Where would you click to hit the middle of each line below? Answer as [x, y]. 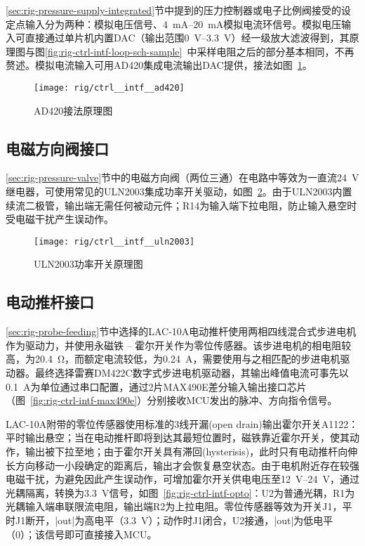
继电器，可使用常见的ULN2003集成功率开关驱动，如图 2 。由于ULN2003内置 [179, 191]
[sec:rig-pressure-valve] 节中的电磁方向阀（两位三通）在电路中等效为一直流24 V [182, 177]
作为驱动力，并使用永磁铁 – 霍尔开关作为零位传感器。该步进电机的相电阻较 [179, 345]
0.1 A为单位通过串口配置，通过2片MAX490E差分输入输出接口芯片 [156, 386]
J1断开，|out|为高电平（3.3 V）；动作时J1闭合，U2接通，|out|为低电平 [174, 520]
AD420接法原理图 [73, 110]
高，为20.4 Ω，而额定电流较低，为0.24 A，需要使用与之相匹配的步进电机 [173, 359]
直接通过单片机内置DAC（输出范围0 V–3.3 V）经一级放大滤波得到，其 [187, 38]
